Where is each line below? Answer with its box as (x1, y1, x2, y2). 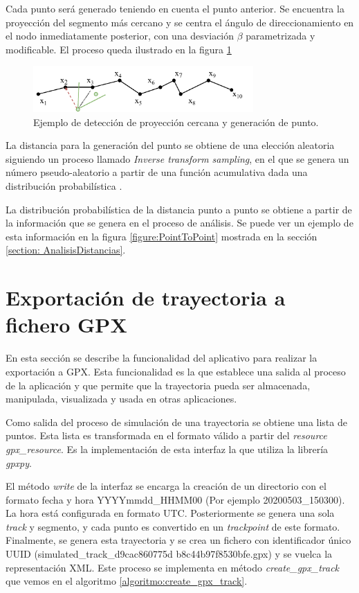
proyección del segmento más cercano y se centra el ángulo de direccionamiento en (6, 15, 354, 29)
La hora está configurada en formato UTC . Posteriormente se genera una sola (6, 506, 335, 520)
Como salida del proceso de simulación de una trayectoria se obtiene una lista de (6, 414, 347, 429)
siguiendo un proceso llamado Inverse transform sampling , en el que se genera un (6, 151, 349, 166)
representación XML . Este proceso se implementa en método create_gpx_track (6, 560, 340, 574)
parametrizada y (246, 28, 315, 43)
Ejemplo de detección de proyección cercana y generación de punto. (33, 114, 319, 129)
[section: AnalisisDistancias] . (6, 242, 126, 257)
